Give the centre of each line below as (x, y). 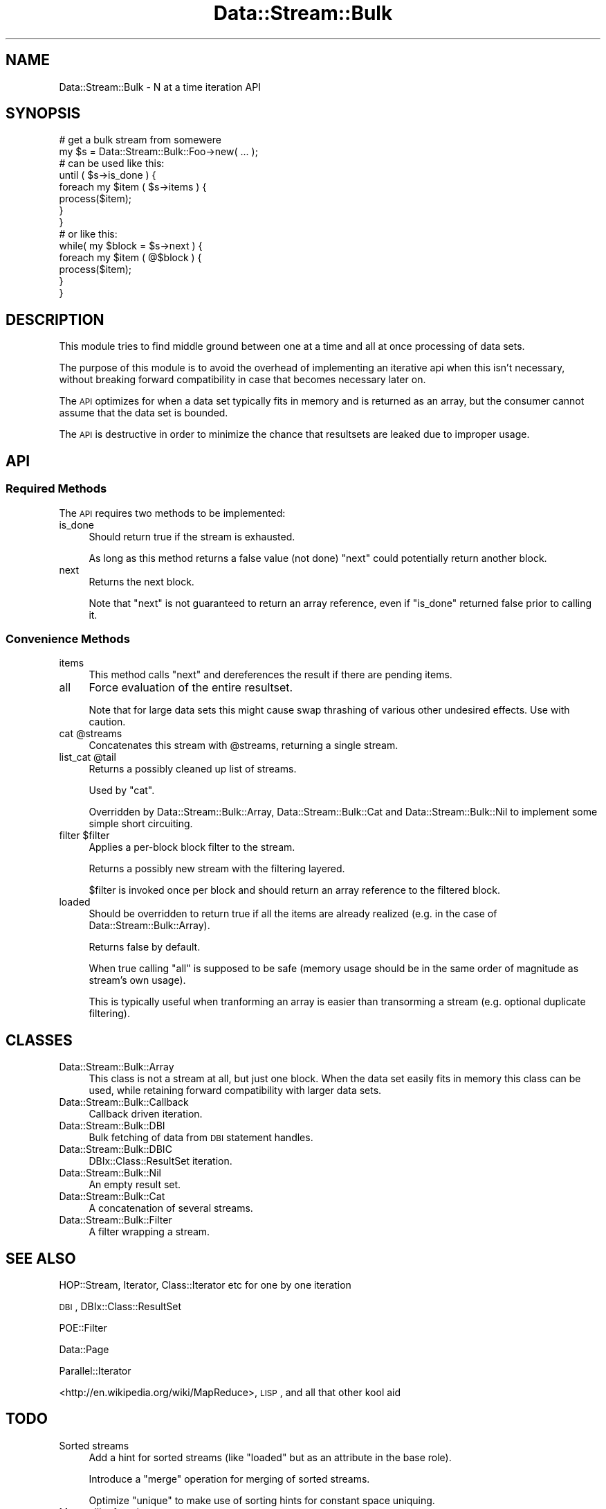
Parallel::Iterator (95, 1370)
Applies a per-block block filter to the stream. (192, 847)
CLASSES (39, 1040)
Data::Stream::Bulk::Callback (124, 1102)
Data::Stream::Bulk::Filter (116, 1220)
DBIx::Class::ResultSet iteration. (160, 1161)
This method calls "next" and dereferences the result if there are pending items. (270, 675)
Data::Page (84, 1349)
